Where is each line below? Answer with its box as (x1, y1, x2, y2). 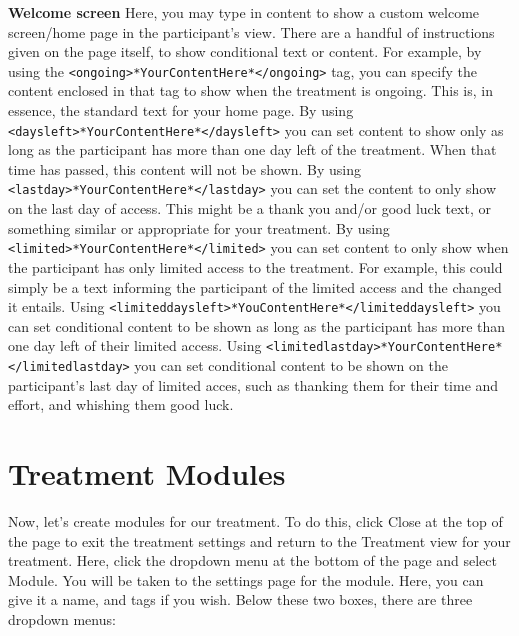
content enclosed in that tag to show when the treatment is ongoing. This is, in (8, 80, 493, 101)
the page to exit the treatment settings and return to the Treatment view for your (8, 530, 511, 551)
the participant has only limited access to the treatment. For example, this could (8, 256, 503, 277)
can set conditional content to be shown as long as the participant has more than (8, 315, 506, 336)
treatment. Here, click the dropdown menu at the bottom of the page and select (8, 550, 497, 571)
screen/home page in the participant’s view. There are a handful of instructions (8, 21, 495, 42)
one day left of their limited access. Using (8, 335, 262, 356)
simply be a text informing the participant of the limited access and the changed (8, 276, 502, 297)
